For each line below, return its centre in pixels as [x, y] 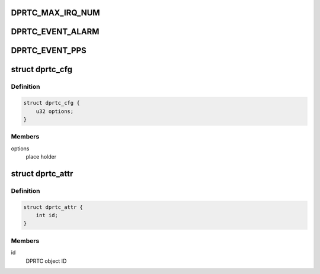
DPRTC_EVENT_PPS [49, 51]
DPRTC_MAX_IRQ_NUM [55, 13]
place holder [41, 157]
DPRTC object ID [46, 261]
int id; [47, 215]
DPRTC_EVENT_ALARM [55, 32]
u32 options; [55, 111]
